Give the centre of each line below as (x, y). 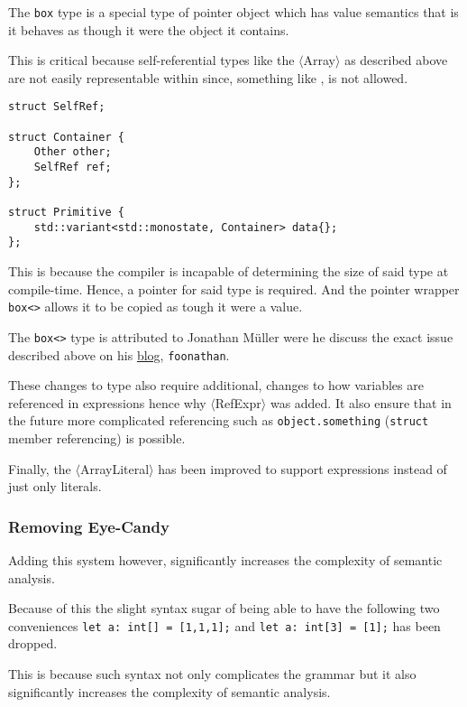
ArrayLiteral (114, 468)
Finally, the (40, 468)
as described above (396, 60)
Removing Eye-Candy (89, 526)
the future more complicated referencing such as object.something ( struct (219, 420)
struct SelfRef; (57, 107)
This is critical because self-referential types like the (151, 60)
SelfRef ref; (73, 167)
